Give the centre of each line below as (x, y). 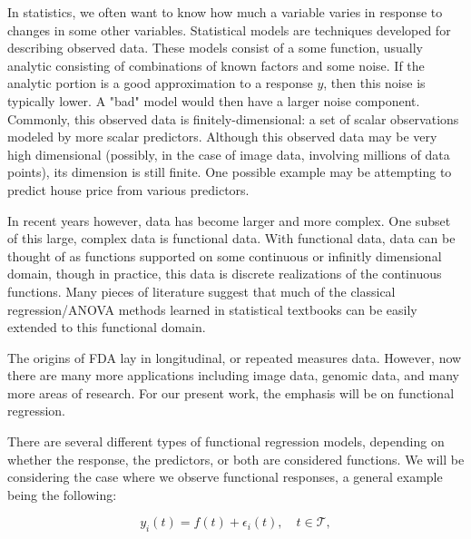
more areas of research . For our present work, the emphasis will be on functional (231, 392)
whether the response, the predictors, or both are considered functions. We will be (236, 459)
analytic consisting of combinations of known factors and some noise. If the (216, 65)
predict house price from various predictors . (128, 189)
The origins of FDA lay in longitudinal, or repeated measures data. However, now (235, 357)
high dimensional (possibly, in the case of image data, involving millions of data (229, 154)
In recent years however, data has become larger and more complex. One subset (229, 220)
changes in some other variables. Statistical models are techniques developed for (229, 29)
